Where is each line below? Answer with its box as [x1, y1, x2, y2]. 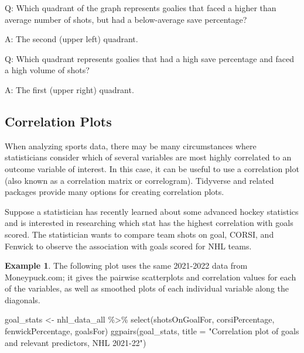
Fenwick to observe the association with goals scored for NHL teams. [5, 239, 252, 252]
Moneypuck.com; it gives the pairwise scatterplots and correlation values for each [5, 270, 296, 283]
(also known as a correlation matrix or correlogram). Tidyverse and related [5, 174, 274, 186]
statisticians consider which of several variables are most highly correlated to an [5, 151, 292, 163]
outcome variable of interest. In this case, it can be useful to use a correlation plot [5, 162, 299, 174]
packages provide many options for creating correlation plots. [5, 186, 224, 198]
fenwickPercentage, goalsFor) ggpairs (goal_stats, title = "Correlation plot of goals [5, 325, 299, 337]
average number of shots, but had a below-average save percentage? [5, 13, 247, 25]
